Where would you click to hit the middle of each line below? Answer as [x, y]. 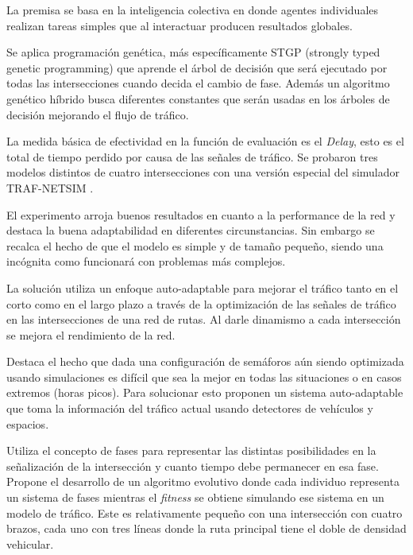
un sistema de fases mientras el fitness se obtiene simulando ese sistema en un [195, 497]
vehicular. [30, 543]
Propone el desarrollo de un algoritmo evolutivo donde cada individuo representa [203, 481]
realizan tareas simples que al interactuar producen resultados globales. [179, 25]
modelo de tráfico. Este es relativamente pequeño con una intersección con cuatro [205, 512]
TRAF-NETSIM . [50, 187]
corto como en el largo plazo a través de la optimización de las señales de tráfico [201, 303]
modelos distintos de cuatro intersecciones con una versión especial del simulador [203, 172]
